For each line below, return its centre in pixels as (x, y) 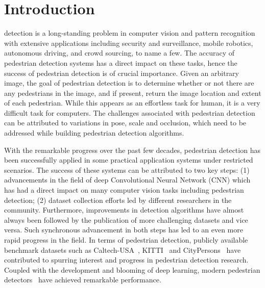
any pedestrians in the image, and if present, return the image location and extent (133, 93)
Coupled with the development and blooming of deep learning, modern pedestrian (132, 269)
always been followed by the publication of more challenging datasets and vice (126, 219)
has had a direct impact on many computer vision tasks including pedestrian (124, 190)
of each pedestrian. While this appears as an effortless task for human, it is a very (132, 103)
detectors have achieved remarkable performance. (83, 280)
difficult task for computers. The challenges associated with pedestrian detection (130, 112)
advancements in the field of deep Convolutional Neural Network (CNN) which (127, 180)
